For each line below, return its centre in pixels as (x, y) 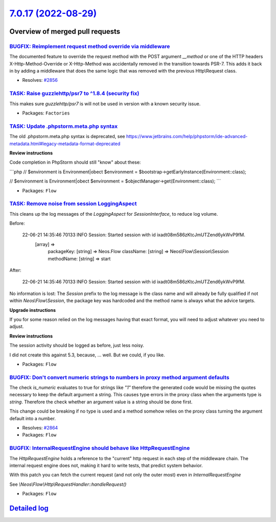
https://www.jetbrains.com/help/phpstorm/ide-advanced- (187, 137)
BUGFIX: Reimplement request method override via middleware (90, 46)
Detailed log (29, 508)
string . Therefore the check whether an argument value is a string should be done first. (101, 402)
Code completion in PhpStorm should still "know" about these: (75, 162)
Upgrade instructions (33, 310)
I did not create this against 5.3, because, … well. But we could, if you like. (87, 355)
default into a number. (33, 418)
